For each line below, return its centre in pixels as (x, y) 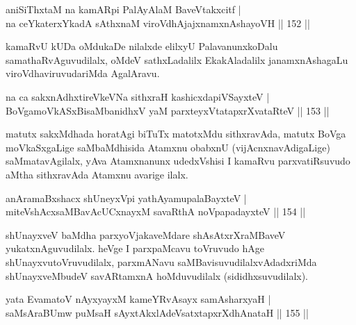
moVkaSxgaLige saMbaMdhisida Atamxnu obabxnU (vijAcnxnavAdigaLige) (168, 147)
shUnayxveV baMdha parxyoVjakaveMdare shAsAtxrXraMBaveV (146, 234)
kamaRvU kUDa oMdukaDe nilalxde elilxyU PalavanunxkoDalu (142, 46)
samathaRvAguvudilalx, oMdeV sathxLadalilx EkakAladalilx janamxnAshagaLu (177, 59)
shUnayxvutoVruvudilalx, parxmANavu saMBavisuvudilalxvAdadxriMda (161, 261)
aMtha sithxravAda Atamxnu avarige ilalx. (97, 174)
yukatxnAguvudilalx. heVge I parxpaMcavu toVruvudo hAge (135, 248)
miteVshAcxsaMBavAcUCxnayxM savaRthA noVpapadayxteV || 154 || (156, 211)
